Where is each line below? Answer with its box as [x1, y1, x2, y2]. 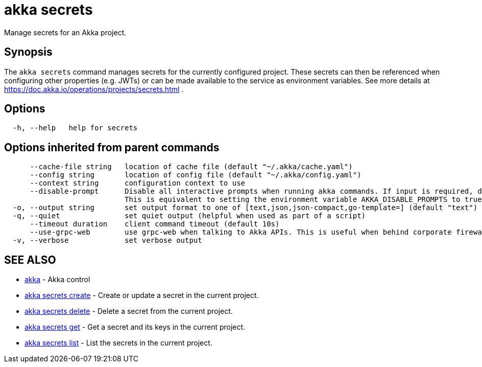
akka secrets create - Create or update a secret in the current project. [25, 291, 259, 300]
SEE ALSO [4, 253, 56, 266]
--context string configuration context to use [30, 179, 246, 188]
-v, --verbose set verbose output [12, 236, 202, 245]
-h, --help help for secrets [12, 124, 138, 132]
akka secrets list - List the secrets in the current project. [25, 338, 212, 348]
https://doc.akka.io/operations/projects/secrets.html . [4, 84, 184, 94]
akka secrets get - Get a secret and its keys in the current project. [25, 323, 246, 332]
